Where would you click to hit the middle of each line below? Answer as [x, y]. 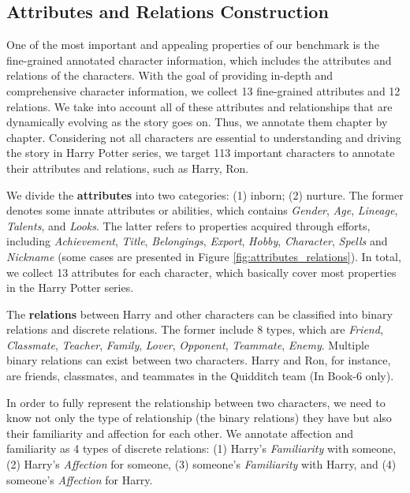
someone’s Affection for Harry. [80, 479]
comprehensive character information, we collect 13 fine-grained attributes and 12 [203, 90]
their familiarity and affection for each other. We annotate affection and [180, 433]
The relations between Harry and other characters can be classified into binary [199, 314]
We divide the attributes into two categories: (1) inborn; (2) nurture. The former [205, 194]
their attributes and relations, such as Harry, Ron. [128, 168]
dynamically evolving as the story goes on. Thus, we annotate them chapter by [197, 122]
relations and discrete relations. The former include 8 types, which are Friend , [195, 329]
